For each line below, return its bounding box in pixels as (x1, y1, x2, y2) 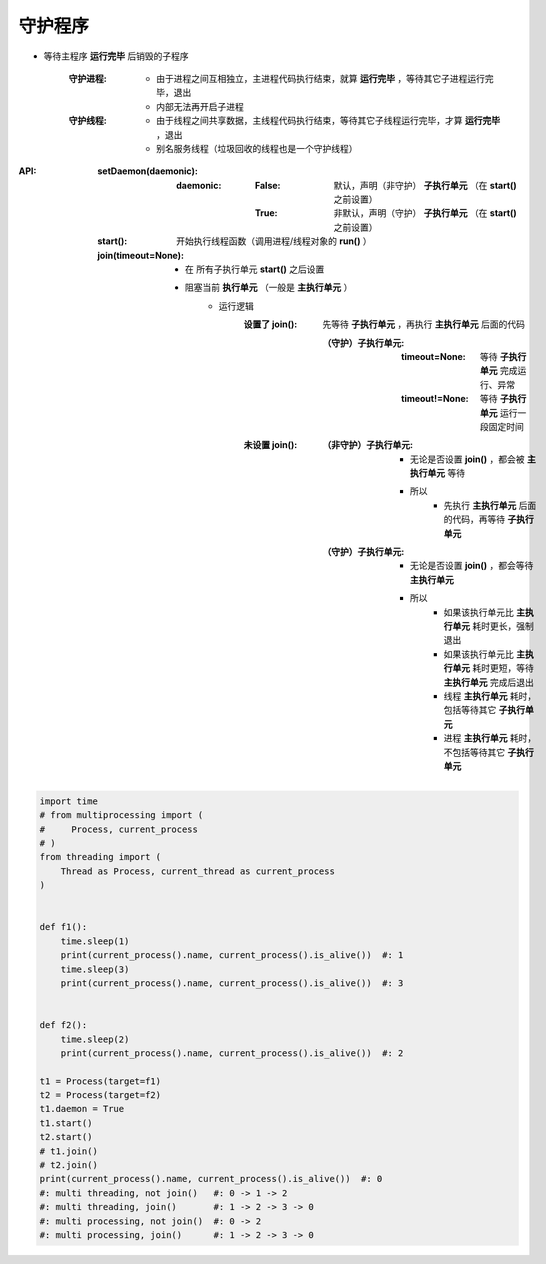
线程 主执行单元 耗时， (443, 690, 537, 702)
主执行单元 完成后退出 (443, 676, 534, 688)
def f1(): (39, 921, 88, 933)
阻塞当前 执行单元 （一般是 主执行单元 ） (185, 281, 353, 294)
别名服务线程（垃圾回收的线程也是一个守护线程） (156, 142, 358, 154)
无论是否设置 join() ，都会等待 (410, 560, 534, 572)
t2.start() (39, 1131, 93, 1143)
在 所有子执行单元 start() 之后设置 (185, 263, 325, 275)
